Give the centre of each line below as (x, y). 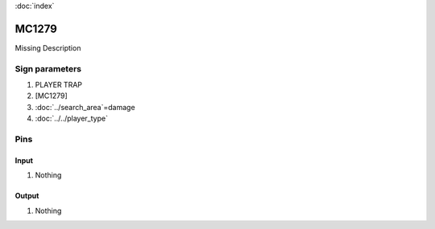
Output (27, 196)
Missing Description (48, 47)
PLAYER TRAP (58, 85)
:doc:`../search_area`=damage (85, 107)
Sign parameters (48, 68)
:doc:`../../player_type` (72, 119)
